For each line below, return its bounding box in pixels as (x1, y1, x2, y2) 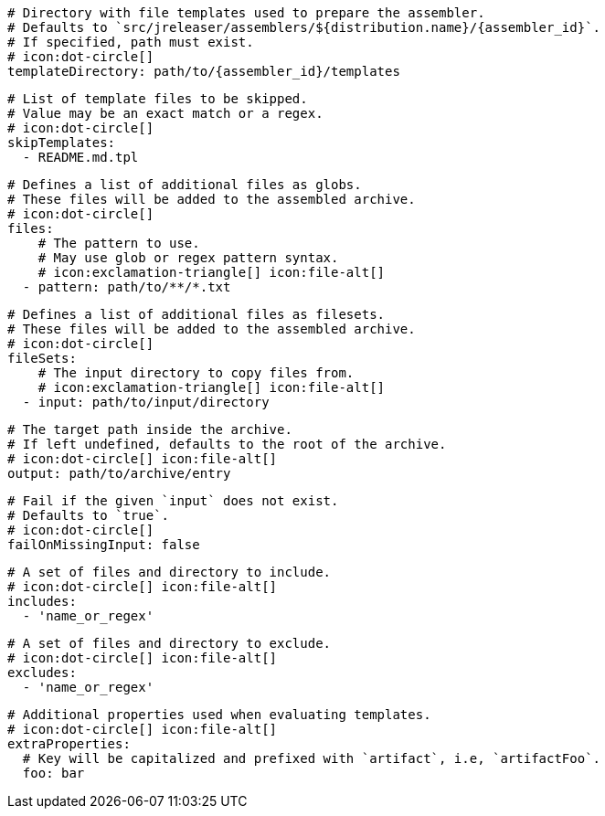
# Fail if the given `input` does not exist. (7, 493, 339, 508)
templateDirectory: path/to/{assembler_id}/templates (7, 64, 400, 79)
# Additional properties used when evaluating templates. (7, 707, 431, 722)
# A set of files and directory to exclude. (7, 636, 332, 651)
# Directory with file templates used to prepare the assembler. (7, 5, 485, 20)
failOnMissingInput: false (7, 537, 200, 552)
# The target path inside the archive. (7, 422, 292, 437)
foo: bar (22, 766, 85, 780)
